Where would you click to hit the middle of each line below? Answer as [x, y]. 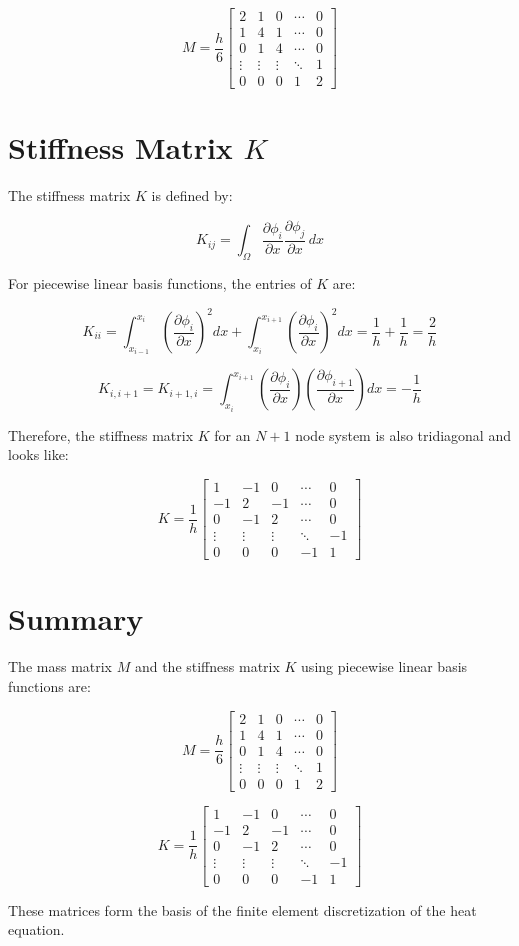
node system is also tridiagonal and [403, 434]
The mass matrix [60, 666]
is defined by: [192, 195]
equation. [36, 929]
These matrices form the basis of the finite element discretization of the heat [242, 909]
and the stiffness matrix [207, 666]
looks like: [38, 454]
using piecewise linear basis [384, 666]
